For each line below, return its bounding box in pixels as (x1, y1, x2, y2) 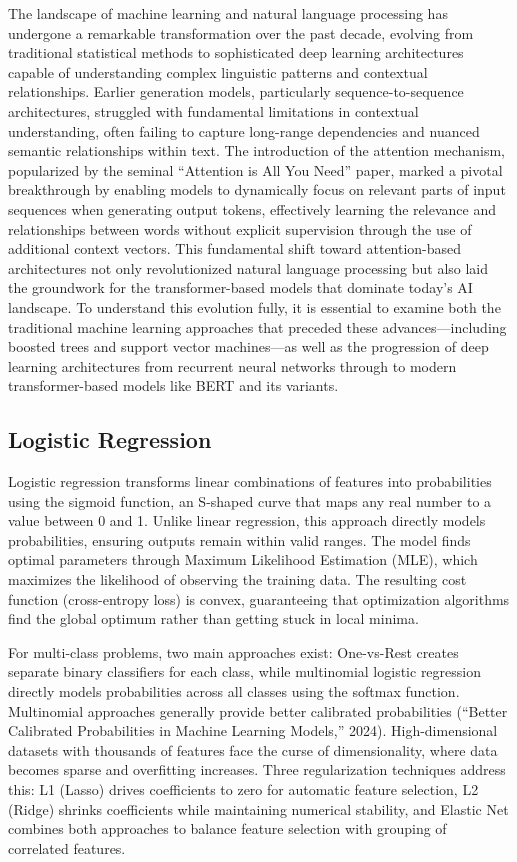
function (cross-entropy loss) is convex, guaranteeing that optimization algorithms (8, 588, 510, 609)
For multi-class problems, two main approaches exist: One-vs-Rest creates (8, 641, 459, 662)
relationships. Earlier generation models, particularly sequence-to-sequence (8, 81, 464, 102)
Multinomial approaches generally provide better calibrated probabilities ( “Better (8, 700, 508, 721)
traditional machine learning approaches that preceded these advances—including (8, 316, 507, 337)
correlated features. (8, 837, 126, 858)
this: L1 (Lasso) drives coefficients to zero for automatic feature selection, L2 (8, 778, 479, 799)
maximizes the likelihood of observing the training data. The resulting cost (8, 569, 467, 590)
